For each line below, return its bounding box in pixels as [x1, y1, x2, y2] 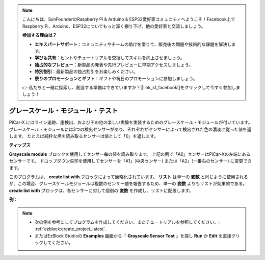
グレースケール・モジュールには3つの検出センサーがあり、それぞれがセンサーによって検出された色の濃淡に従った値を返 [9, 126, 252, 132]
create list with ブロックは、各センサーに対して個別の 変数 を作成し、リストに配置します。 [9, 188, 194, 193]
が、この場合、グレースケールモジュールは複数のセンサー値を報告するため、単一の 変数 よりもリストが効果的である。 [9, 181, 247, 187]
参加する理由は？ [22, 32, 57, 38]
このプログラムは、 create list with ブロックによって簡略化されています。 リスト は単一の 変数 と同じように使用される [9, 174, 248, 180]
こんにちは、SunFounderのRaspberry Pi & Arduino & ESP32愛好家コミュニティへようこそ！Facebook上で [22, 16, 236, 22]
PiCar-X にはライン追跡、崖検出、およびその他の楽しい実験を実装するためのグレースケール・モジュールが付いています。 [9, 119, 253, 125]
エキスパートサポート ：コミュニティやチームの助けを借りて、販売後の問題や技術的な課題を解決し [34, 41, 232, 47]
